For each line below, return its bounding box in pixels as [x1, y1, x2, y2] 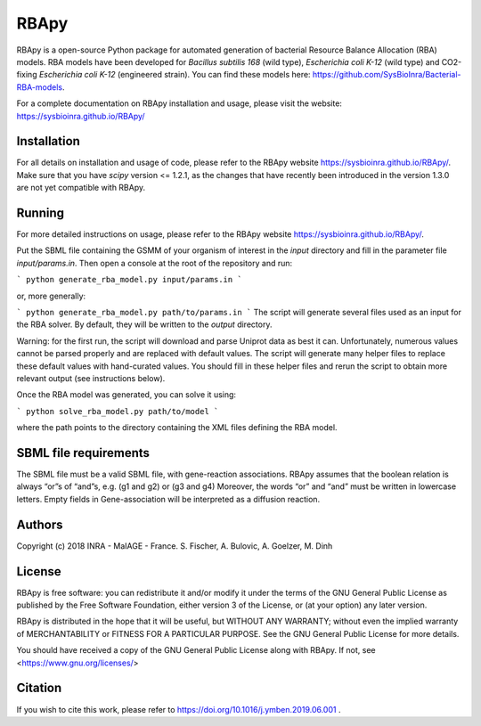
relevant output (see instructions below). [16, 373, 166, 383]
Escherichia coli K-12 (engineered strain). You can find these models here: [38, 69, 311, 80]
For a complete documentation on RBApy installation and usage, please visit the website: [16, 98, 343, 109]
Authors [16, 517, 63, 532]
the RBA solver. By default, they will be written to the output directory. [16, 319, 273, 330]
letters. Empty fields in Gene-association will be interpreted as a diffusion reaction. [16, 494, 321, 504]
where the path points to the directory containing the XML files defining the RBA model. [16, 422, 338, 433]
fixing [16, 69, 37, 80]
